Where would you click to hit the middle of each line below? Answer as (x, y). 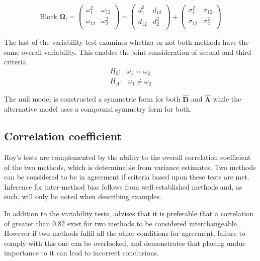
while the (227, 99)
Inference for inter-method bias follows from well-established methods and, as (123, 186)
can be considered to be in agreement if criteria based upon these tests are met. (127, 177)
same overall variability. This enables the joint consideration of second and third (128, 52)
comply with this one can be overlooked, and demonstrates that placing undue (125, 243)
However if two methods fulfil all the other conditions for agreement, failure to (125, 233)
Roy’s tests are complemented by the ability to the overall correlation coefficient (127, 157)
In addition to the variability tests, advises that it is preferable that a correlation (129, 213)
